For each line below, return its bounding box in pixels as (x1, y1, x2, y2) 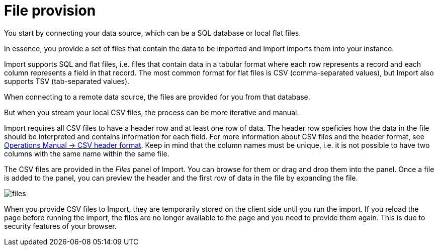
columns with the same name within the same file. (4, 149, 169, 158)
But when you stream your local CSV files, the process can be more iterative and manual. (4, 108, 299, 117)
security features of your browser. (4, 221, 117, 230)
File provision (4, 2, 96, 19)
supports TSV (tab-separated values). (4, 76, 130, 86)
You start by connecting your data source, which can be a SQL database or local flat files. (4, 28, 301, 37)
